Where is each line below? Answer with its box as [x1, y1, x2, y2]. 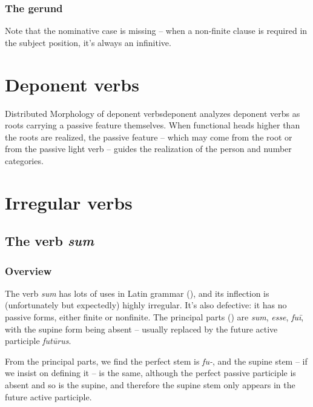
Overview [5, 263, 52, 278]
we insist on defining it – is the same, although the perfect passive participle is [5, 366, 296, 379]
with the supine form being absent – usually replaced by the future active [5, 322, 278, 335]
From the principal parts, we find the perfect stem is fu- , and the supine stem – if [5, 354, 308, 367]
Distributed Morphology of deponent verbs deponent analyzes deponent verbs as [5, 107, 300, 119]
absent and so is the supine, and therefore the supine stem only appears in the [5, 379, 295, 391]
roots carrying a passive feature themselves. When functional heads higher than [5, 119, 300, 131]
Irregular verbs [5, 190, 133, 214]
